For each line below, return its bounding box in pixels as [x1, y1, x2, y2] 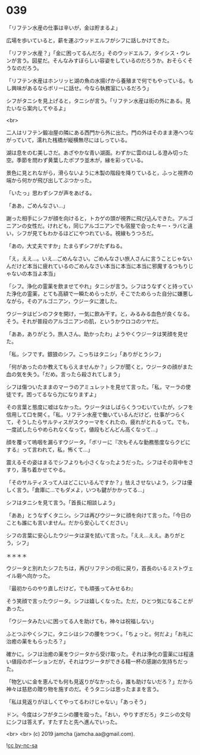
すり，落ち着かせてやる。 [6, 466, 69, 473]
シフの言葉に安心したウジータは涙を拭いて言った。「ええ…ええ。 [6, 532, 165, 539]
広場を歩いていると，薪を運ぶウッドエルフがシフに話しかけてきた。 [6, 36, 173, 44]
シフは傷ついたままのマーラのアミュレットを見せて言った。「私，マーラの [6, 383, 186, 390]
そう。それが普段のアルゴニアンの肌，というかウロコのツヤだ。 [6, 318, 162, 325]
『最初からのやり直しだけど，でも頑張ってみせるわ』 [6, 584, 136, 591]
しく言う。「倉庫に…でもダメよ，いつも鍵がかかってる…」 [6, 486, 148, 493]
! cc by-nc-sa [6, 741, 37, 749]
